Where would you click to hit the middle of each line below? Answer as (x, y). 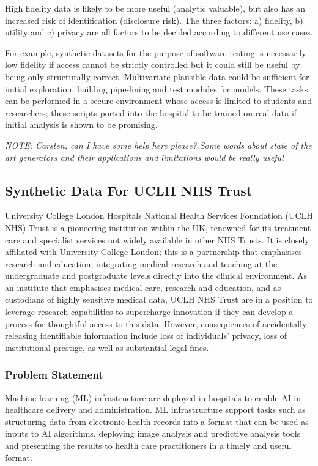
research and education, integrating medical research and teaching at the (141, 263)
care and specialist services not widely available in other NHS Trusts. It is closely (157, 239)
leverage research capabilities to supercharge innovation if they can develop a (149, 312)
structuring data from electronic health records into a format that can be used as (157, 421)
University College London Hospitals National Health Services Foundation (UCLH (159, 216)
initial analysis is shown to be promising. (81, 124)
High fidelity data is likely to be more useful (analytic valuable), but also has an (155, 8)
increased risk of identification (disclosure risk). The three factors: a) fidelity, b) (154, 20)
